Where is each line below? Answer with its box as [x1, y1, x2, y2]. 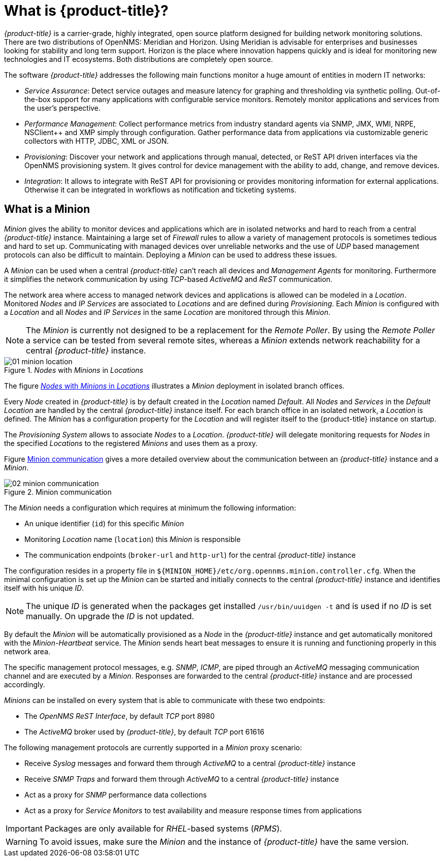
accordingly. [4, 680, 45, 689]
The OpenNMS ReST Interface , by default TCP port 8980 [24, 711, 215, 720]
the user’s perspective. [24, 103, 101, 112]
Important [6, 823, 43, 834]
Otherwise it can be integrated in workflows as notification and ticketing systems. [24, 185, 297, 194]
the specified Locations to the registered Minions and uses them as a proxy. [4, 438, 258, 448]
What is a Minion [4, 203, 90, 216]
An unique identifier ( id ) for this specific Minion [24, 519, 184, 528]
